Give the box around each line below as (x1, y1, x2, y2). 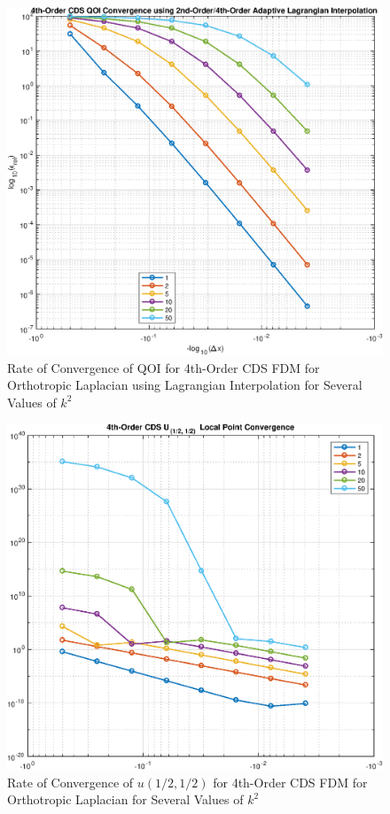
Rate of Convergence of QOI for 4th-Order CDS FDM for (7, 358, 320, 376)
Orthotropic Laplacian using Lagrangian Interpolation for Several (7, 376, 363, 394)
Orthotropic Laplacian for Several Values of (7, 790, 244, 809)
